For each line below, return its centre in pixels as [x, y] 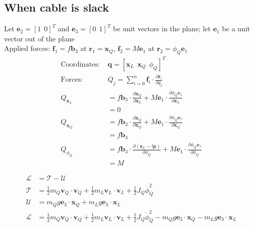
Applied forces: [27, 48]
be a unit [236, 29]
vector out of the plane [39, 38]
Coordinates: [80, 64]
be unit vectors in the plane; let [162, 29]
